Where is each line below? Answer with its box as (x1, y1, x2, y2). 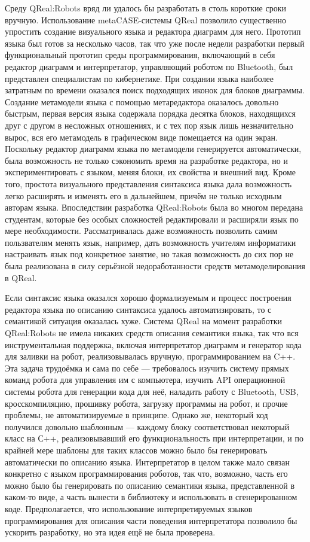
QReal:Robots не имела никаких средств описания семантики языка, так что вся (5, 327, 299, 339)
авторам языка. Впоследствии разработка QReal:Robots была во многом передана (5, 201, 303, 214)
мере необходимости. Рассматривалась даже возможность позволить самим (5, 224, 278, 237)
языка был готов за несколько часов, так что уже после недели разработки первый (5, 36, 305, 49)
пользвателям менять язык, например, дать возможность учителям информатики (5, 236, 296, 248)
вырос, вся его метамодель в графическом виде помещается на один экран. (5, 130, 278, 143)
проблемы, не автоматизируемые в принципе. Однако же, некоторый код (5, 409, 268, 421)
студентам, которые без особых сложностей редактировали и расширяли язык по (5, 212, 299, 225)
